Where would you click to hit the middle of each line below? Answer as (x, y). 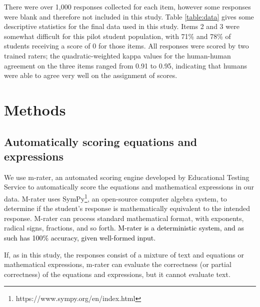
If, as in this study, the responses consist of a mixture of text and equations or (124, 254)
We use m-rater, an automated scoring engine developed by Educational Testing (127, 177)
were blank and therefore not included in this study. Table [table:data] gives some (129, 16)
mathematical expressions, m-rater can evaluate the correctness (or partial (118, 264)
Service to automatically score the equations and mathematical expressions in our (129, 187)
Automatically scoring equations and (101, 141)
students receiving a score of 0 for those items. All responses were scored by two (126, 46)
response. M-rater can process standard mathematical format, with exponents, (124, 218)
